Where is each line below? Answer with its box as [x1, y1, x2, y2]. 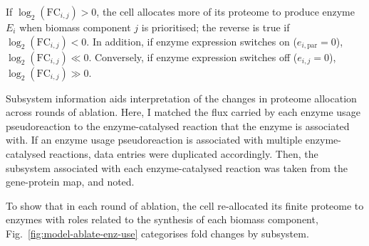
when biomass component [19, 20, 131, 34]
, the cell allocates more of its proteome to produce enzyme [96, 4, 355, 18]
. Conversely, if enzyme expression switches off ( [88, 49, 298, 64]
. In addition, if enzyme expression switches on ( [86, 33, 297, 48]
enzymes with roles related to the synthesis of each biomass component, [6, 212, 318, 227]
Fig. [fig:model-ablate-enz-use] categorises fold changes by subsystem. [6, 225, 309, 240]
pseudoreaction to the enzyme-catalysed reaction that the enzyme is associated [6, 118, 350, 133]
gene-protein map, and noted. [6, 174, 135, 189]
